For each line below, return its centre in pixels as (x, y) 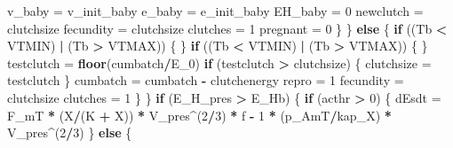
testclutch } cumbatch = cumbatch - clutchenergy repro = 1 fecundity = (206, 80)
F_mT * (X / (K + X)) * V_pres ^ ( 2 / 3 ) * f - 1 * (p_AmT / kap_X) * (199, 115)
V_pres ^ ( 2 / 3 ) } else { (70, 132)
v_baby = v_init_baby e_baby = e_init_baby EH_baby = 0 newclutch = (215, 11)
